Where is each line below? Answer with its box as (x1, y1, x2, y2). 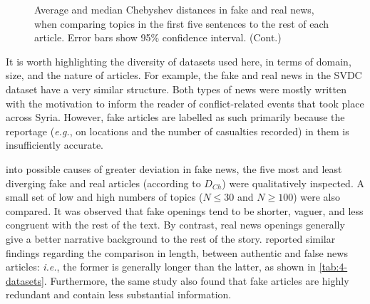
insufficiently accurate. (6, 137, 104, 152)
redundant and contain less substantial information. (6, 287, 232, 302)
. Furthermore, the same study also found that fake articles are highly (43, 273, 349, 288)
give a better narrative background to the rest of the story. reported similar (6, 231, 336, 246)
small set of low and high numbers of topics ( (6, 189, 203, 204)
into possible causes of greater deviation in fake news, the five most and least (6, 161, 342, 176)
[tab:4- (319, 259, 348, 274)
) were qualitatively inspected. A (222, 175, 364, 190)
